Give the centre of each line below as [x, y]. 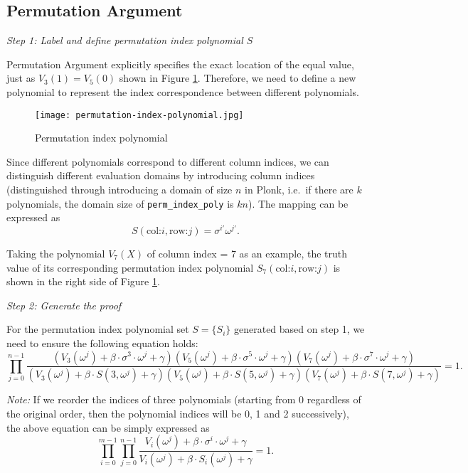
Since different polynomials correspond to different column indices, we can [168, 161]
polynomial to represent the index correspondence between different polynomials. [183, 91]
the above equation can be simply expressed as [108, 427]
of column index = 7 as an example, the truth [247, 253]
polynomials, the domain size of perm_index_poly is [120, 203]
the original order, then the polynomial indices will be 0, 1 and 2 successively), [178, 413]
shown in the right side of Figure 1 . [83, 281]
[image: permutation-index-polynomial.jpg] [139, 115]
